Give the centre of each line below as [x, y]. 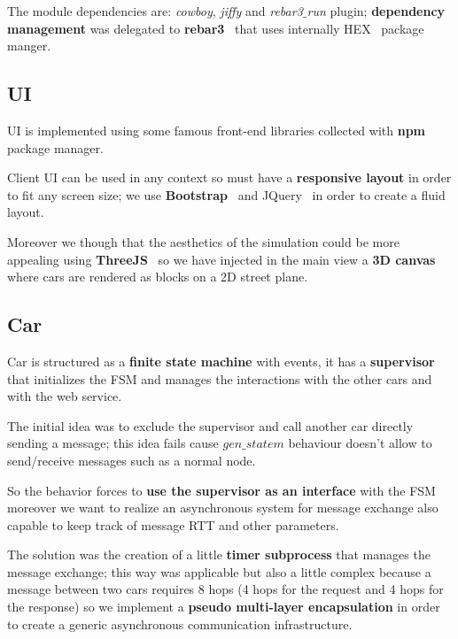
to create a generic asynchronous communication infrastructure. [180, 624]
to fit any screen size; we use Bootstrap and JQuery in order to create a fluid [226, 194]
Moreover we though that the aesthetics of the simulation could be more [203, 241]
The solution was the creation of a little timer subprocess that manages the [219, 554]
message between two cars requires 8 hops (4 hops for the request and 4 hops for [225, 589]
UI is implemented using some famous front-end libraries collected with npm [217, 130]
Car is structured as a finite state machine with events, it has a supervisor [221, 361]
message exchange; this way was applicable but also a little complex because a [219, 571]
